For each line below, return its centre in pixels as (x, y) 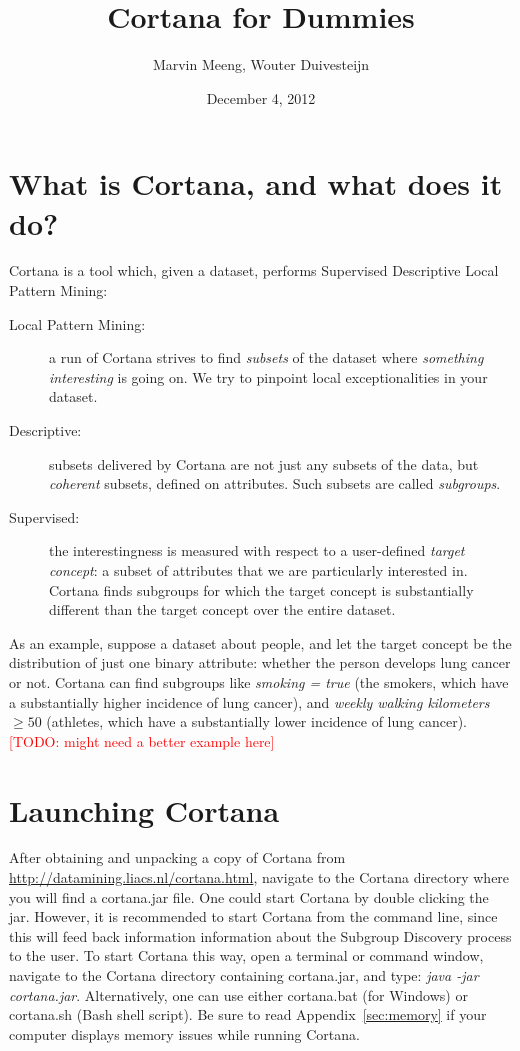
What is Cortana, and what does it (256, 183)
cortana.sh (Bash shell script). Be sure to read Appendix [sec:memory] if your (248, 1014)
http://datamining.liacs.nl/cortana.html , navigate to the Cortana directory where (259, 877)
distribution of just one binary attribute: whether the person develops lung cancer (260, 662)
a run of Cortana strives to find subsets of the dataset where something (266, 357)
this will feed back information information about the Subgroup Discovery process (260, 935)
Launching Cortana (144, 809)
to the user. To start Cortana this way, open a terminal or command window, (246, 955)
